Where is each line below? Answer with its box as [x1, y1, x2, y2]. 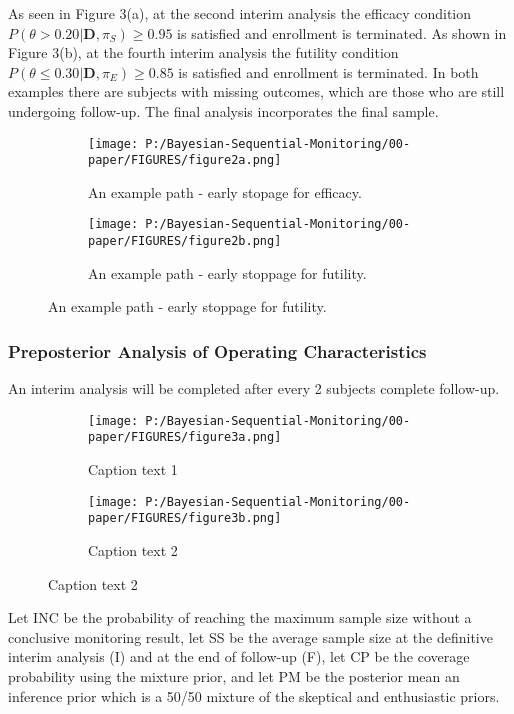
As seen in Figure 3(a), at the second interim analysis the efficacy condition [8, 3, 472, 23]
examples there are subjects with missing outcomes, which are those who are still [8, 81, 505, 102]
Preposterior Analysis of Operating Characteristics [8, 338, 427, 363]
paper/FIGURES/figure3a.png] [88, 430, 282, 445]
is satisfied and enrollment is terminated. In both [178, 61, 479, 82]
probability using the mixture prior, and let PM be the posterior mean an [8, 665, 460, 686]
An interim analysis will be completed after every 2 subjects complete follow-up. [8, 378, 500, 399]
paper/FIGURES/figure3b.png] [88, 511, 282, 526]
